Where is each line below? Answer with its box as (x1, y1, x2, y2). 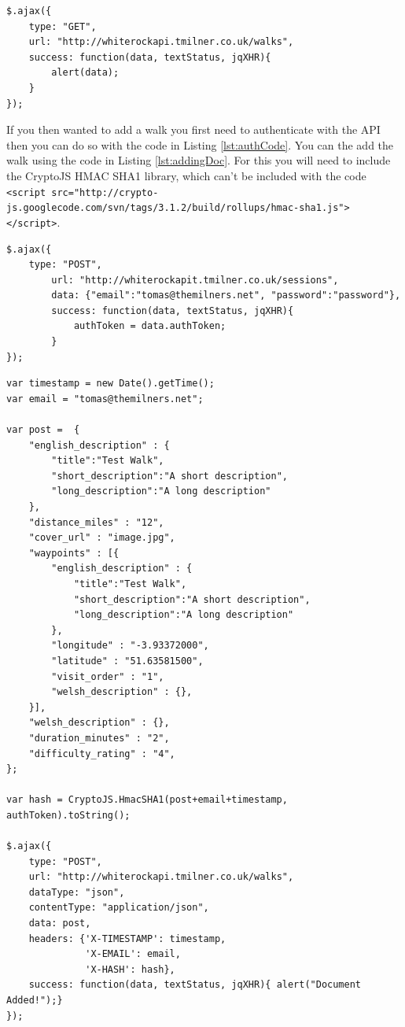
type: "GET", (28, 20, 97, 32)
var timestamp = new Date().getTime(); (6, 378, 215, 390)
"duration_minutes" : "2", (28, 732, 170, 744)
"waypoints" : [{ (28, 547, 120, 559)
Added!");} (6, 995, 63, 1006)
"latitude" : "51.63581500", (51, 655, 204, 667)
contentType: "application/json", (28, 902, 209, 914)
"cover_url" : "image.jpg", (28, 532, 175, 544)
